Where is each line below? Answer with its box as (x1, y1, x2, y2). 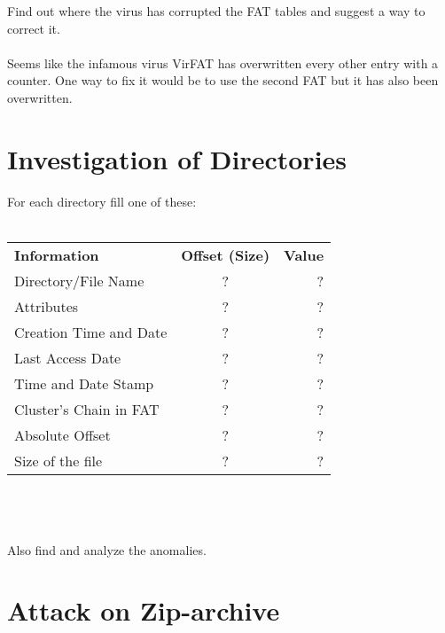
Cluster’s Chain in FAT (14, 398, 160, 419)
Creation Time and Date (14, 321, 168, 342)
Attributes (14, 295, 79, 316)
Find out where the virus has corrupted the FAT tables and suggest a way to (7, 2, 425, 20)
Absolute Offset (14, 424, 111, 445)
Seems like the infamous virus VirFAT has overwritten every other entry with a (7, 53, 439, 72)
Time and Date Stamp (14, 372, 154, 394)
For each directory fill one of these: (7, 191, 197, 210)
